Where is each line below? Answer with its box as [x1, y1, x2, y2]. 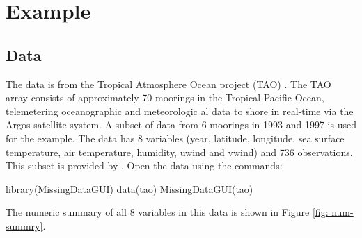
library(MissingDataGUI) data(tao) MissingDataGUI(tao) [6, 181, 253, 196]
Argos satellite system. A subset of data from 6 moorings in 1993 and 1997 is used [6, 117, 356, 132]
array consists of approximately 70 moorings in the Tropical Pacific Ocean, [6, 90, 324, 105]
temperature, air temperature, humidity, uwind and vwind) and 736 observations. [6, 144, 353, 159]
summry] [6, 218, 43, 232]
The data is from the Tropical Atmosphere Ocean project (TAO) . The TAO [6, 76, 331, 91]
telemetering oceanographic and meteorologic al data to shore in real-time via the [6, 103, 354, 118]
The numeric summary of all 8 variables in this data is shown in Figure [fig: [6, 205, 329, 219]
